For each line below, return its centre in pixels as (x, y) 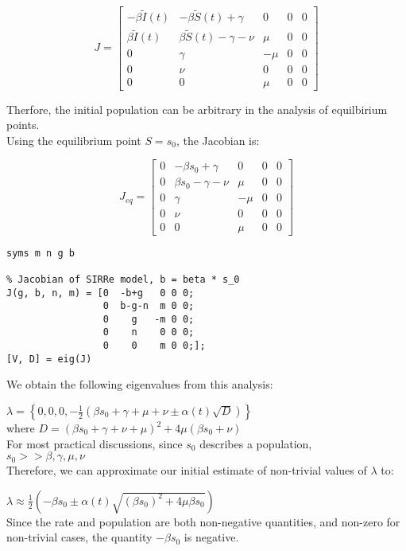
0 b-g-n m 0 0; (149, 306)
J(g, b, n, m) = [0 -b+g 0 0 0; (101, 293)
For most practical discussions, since (95, 443)
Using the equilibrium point (74, 140)
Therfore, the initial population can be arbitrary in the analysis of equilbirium (197, 109)
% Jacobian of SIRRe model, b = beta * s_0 (123, 279)
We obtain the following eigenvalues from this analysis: (140, 384)
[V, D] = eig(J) (49, 359)
